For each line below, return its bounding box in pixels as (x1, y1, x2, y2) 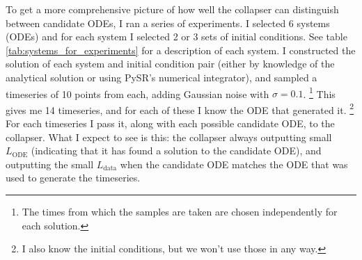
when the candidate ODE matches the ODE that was (120, 156, 348, 171)
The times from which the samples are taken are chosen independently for (22, 204, 338, 219)
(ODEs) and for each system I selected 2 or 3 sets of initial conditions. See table (6, 29, 347, 44)
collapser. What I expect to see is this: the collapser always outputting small (6, 129, 332, 144)
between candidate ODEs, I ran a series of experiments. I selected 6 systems (6, 15, 330, 30)
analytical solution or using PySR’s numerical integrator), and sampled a (6, 70, 317, 84)
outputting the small (6, 156, 94, 171)
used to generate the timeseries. (6, 170, 141, 185)
